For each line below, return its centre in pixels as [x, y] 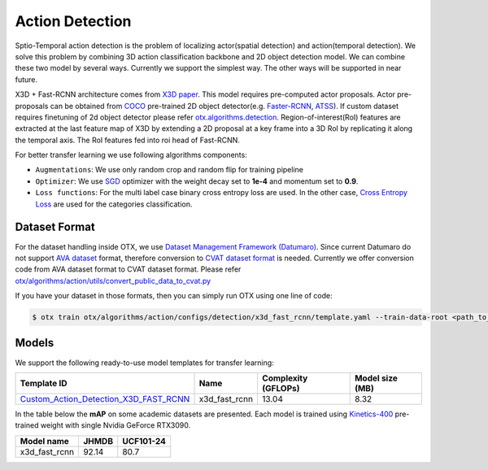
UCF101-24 [144, 441]
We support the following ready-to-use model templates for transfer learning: [144, 363]
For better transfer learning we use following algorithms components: [131, 155]
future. [26, 79]
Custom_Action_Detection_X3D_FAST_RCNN [105, 398]
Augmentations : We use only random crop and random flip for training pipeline [170, 170]
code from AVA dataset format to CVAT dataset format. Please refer [128, 269]
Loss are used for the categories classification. [114, 204]
